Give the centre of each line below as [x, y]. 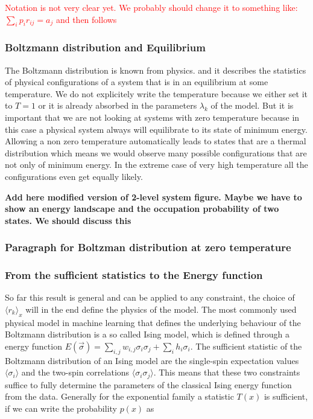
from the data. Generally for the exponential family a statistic [119, 396]
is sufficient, [286, 396]
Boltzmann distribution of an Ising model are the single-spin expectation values [152, 360]
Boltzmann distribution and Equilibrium [105, 47]
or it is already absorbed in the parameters [118, 105]
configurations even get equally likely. [74, 176]
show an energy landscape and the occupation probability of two [142, 209]
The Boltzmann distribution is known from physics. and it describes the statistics [156, 70]
